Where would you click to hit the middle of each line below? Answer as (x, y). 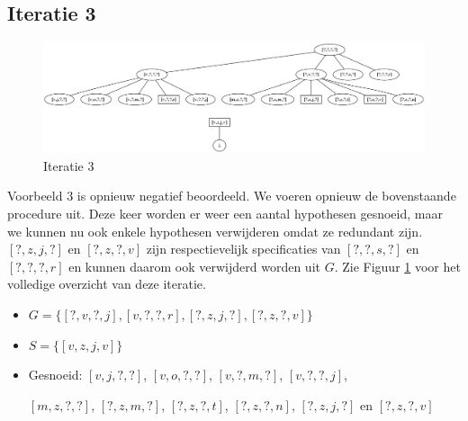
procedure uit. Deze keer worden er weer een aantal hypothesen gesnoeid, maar (225, 213)
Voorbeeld (35, 196)
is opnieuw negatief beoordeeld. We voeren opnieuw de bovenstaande (266, 196)
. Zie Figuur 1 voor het (397, 266)
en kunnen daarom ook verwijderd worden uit (194, 266)
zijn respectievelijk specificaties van (243, 249)
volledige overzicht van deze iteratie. (107, 284)
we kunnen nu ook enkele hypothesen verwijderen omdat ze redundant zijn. (215, 231)
